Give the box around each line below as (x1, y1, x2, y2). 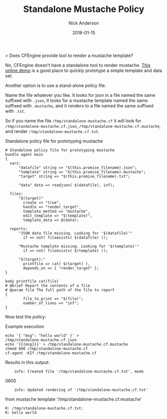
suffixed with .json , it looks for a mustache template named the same (5, 97, 148, 103)
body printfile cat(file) (5, 279, 59, 284)
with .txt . (5, 108, 26, 114)
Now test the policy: (5, 314, 46, 320)
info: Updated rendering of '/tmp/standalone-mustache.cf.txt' (14, 387, 149, 393)
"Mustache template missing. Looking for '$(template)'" (18, 244, 140, 249)
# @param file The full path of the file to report (5, 287, 115, 293)
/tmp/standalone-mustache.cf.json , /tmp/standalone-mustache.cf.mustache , (5, 123, 161, 129)
